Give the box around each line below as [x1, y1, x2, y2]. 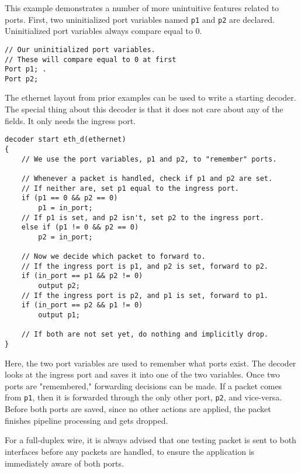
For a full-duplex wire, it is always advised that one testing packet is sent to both [5, 434, 296, 446]
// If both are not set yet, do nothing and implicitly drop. [21, 330, 269, 339]
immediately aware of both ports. [5, 457, 124, 469]
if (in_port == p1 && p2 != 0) [21, 272, 143, 280]
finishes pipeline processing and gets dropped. [5, 414, 168, 426]
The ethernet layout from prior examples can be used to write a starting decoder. [5, 91, 296, 104]
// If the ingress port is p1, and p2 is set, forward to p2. [21, 262, 269, 270]
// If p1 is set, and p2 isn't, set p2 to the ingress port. [21, 213, 264, 222]
